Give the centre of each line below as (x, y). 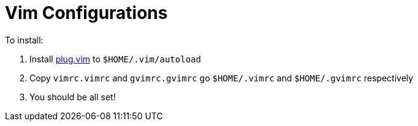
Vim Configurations (86, 13)
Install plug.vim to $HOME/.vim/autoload (115, 59)
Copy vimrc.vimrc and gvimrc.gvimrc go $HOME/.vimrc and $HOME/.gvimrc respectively (222, 78)
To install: (24, 40)
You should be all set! (73, 97)
